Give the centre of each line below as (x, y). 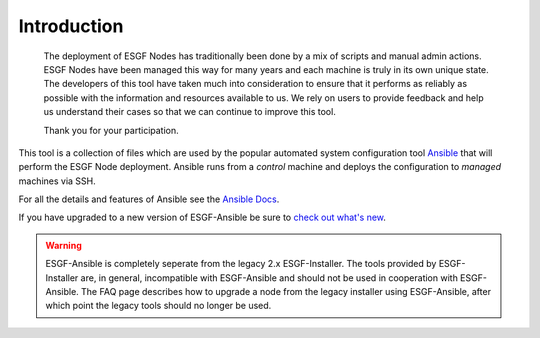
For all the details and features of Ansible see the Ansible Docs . (149, 199)
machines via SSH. (57, 181)
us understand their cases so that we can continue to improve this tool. (190, 112)
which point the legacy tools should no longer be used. (158, 306)
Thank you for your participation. (111, 130)
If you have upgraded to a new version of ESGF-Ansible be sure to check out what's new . (202, 217)
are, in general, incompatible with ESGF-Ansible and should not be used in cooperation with (269, 277)
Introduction (71, 26)
